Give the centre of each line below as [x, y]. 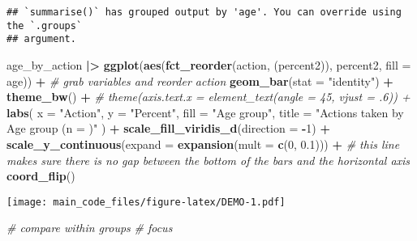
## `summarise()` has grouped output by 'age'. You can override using [204, 12]
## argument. [41, 39]
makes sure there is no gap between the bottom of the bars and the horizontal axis [208, 160]
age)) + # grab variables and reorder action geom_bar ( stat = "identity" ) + [200, 80]
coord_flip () [41, 176]
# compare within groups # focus [90, 228]
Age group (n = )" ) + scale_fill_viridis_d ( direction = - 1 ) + [168, 128]
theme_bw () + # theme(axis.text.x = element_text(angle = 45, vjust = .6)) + [208, 97]
